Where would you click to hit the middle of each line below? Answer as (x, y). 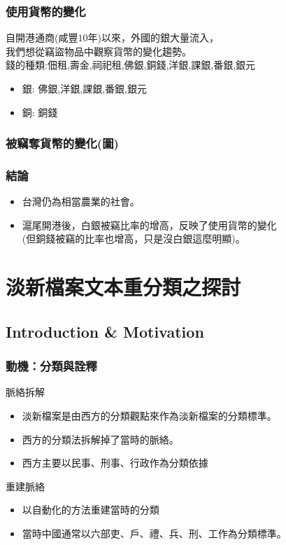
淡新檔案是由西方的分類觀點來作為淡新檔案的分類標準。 (149, 415)
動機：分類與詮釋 (51, 366)
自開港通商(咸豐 (42, 37)
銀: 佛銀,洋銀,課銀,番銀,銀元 (84, 88)
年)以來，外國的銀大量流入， (153, 37)
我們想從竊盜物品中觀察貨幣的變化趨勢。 (99, 51)
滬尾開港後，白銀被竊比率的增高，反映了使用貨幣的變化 (149, 225)
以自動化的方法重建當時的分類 (91, 510)
